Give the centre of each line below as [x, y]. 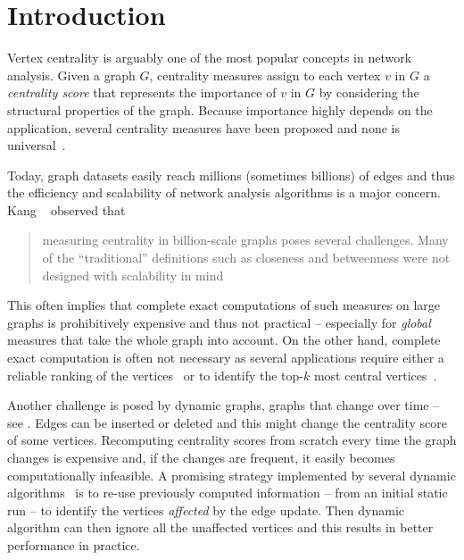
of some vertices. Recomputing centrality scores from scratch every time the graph [232, 440]
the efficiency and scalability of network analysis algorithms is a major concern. [224, 192]
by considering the [369, 92]
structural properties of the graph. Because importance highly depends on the [220, 109]
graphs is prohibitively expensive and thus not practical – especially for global [219, 322]
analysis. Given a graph [71, 75]
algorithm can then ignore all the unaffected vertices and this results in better [220, 527]
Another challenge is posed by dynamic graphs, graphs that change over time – [224, 405]
